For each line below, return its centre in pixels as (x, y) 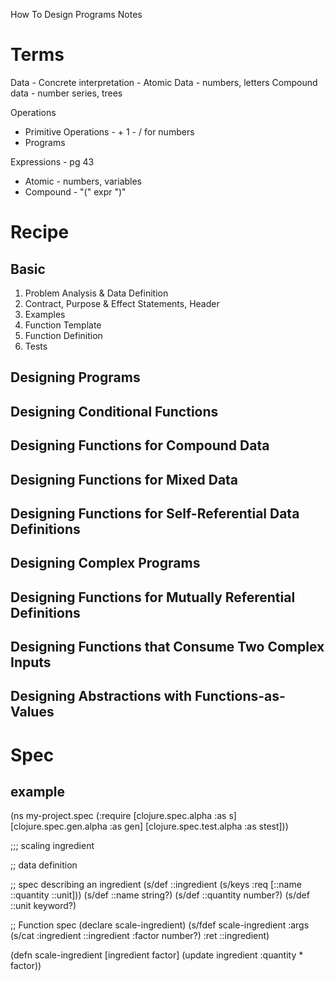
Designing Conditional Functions (114, 411)
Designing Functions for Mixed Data (124, 479)
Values (32, 712)
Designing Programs (75, 377)
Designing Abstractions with (101, 696)
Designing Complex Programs (105, 563)
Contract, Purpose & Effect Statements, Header (122, 303)
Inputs (31, 662)
